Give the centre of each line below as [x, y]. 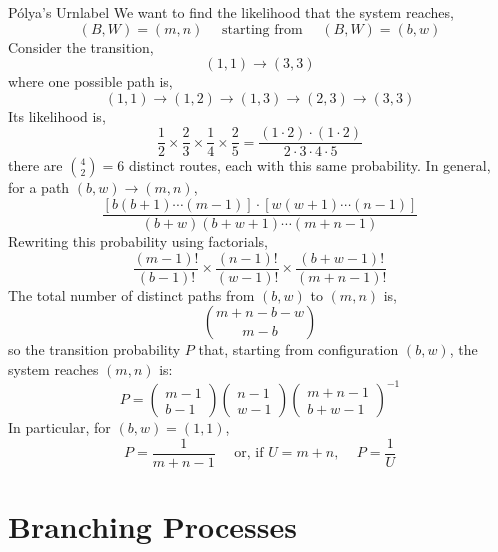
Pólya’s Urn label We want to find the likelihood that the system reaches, [231, 12]
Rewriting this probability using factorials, [138, 241]
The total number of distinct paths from [131, 294]
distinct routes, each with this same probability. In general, [309, 165]
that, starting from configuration [298, 349]
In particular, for [59, 427]
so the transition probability [94, 349]
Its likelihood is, [57, 115]
